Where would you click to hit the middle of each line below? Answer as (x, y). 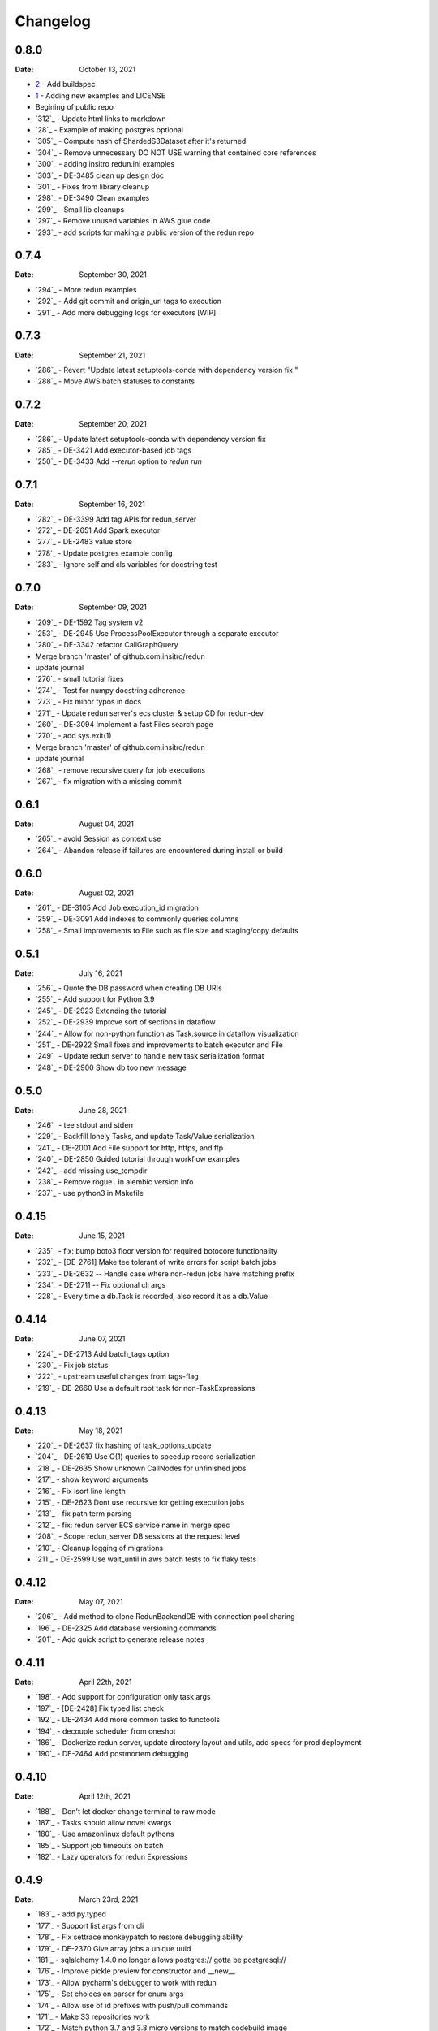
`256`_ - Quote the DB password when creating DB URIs (129, 988)
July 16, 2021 (101, 973)
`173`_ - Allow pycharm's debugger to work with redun (126, 1982)
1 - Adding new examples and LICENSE (101, 95)
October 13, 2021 (107, 70)
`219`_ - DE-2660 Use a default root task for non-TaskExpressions (145, 1388)
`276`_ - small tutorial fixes (80, 679)
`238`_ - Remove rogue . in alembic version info (114, 1182)
